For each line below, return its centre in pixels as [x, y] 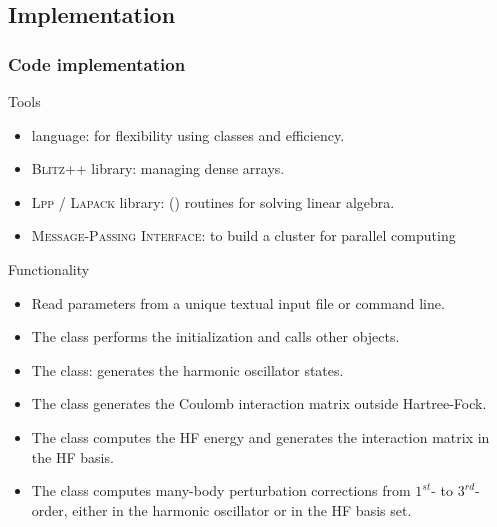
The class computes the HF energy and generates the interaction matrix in [260, 436]
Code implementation [97, 63]
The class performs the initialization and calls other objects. [215, 336]
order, [49, 509]
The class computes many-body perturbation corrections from [221, 490]
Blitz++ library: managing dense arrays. [158, 168]
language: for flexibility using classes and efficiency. [188, 134]
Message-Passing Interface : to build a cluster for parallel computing [243, 235]
